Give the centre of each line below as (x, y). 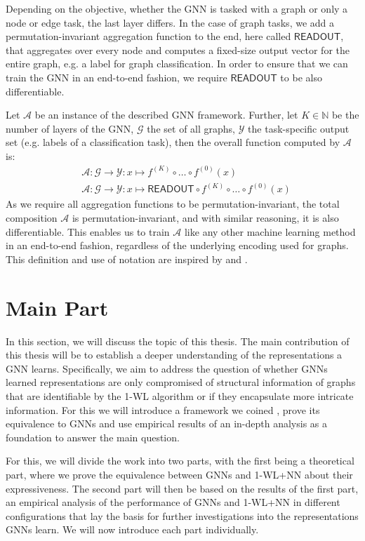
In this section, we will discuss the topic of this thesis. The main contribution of (178, 341)
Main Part (57, 307)
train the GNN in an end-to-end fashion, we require (117, 77)
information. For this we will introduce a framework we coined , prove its (163, 409)
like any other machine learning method (270, 231)
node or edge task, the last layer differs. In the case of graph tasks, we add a (170, 22)
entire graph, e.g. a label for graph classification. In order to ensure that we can (177, 64)
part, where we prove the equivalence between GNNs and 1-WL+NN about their (179, 474)
